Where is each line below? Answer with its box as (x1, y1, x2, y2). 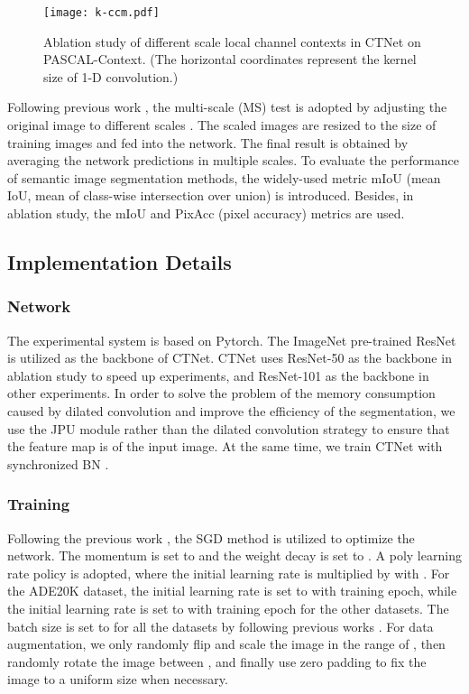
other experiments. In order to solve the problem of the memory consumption (7, 384, 436, 403)
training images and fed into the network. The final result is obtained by (7, 133, 409, 152)
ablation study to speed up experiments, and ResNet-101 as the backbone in (7, 366, 429, 384)
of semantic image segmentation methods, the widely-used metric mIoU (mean (7, 168, 441, 187)
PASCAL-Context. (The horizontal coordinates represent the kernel (43, 50, 417, 69)
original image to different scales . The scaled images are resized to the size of (7, 116, 437, 134)
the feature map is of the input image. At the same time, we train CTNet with (7, 437, 443, 456)
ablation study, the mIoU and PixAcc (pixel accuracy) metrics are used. (7, 204, 405, 222)
